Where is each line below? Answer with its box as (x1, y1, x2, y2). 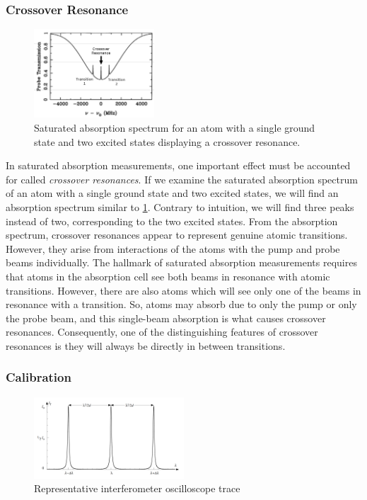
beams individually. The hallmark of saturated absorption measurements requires (6, 255, 357, 270)
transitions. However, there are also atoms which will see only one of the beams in (6, 283, 361, 297)
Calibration (6, 368, 71, 386)
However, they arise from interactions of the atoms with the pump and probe (6, 241, 340, 256)
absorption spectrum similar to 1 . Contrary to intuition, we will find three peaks (6, 200, 354, 215)
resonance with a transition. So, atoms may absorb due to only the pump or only (6, 297, 357, 312)
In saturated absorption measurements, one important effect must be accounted (6, 158, 351, 173)
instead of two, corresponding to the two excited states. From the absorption (6, 213, 338, 228)
